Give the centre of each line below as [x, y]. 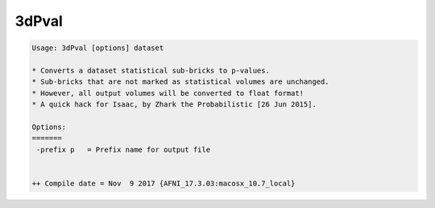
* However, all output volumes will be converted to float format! [168, 93]
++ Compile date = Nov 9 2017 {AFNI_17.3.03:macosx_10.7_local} [164, 183]
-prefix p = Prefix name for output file [124, 150]
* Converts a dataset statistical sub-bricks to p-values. [151, 70]
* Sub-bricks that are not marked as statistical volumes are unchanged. [180, 82]
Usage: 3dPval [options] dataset [98, 48]
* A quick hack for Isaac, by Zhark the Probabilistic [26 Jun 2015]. [174, 104]
